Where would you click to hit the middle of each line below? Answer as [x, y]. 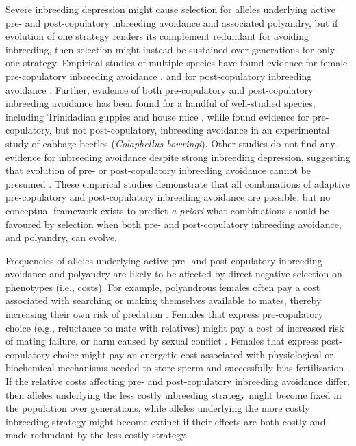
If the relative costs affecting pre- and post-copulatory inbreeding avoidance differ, [178, 381]
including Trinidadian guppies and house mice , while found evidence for [157, 116]
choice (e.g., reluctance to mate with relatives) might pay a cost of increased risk [175, 327]
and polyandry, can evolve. [62, 237]
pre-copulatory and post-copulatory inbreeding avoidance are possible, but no [168, 197]
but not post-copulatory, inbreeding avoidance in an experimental [192, 130]
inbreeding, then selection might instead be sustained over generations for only [170, 49]
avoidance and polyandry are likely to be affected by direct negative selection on [174, 274]
